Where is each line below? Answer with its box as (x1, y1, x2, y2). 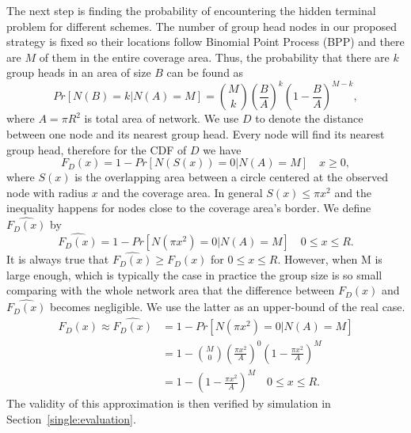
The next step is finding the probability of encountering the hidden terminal (6, 2, 376, 18)
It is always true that (6, 251, 109, 268)
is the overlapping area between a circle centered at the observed (74, 169, 389, 185)
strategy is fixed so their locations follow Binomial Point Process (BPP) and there (6, 33, 405, 50)
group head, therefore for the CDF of (6, 141, 187, 158)
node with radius (6, 184, 89, 200)
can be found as (166, 64, 244, 81)
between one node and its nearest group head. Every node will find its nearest (6, 126, 385, 142)
